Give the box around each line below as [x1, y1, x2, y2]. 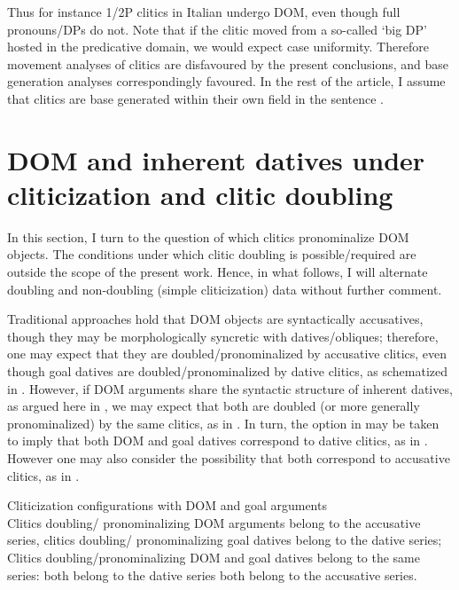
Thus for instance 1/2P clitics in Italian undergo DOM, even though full [7, 3, 401, 20]
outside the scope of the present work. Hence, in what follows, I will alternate [7, 263, 428, 281]
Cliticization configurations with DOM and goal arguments [7, 496, 327, 515]
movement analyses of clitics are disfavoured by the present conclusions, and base [7, 54, 449, 73]
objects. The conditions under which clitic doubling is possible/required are [7, 245, 416, 264]
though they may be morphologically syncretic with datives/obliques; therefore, [7, 326, 439, 345]
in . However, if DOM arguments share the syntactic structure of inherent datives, [7, 379, 453, 397]
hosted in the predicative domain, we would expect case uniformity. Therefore [7, 37, 429, 56]
